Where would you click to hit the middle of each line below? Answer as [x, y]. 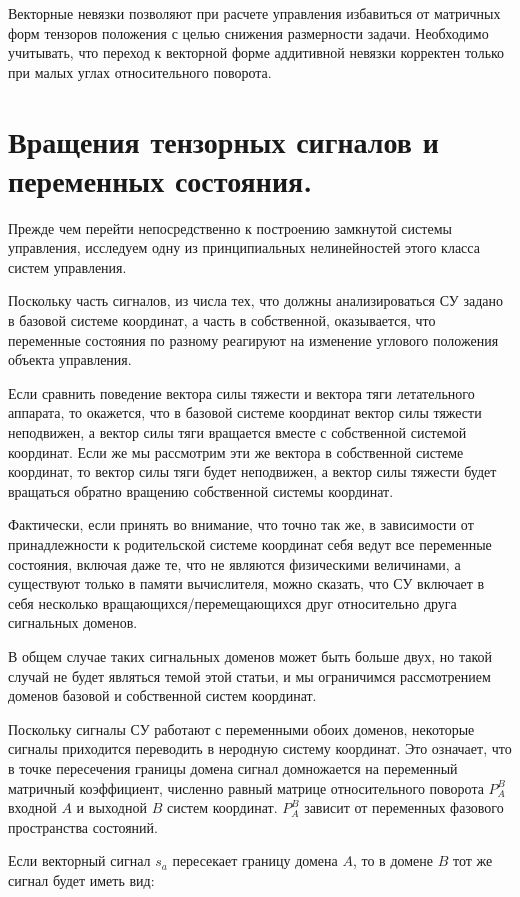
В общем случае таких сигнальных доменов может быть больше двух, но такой [250, 655]
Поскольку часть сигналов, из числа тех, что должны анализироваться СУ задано [256, 300]
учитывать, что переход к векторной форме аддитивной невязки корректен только [256, 52]
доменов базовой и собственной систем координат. [162, 695]
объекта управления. [70, 359]
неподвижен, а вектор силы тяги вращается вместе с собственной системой [237, 432]
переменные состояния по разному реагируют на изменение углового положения [253, 339]
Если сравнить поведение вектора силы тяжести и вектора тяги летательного [241, 392]
